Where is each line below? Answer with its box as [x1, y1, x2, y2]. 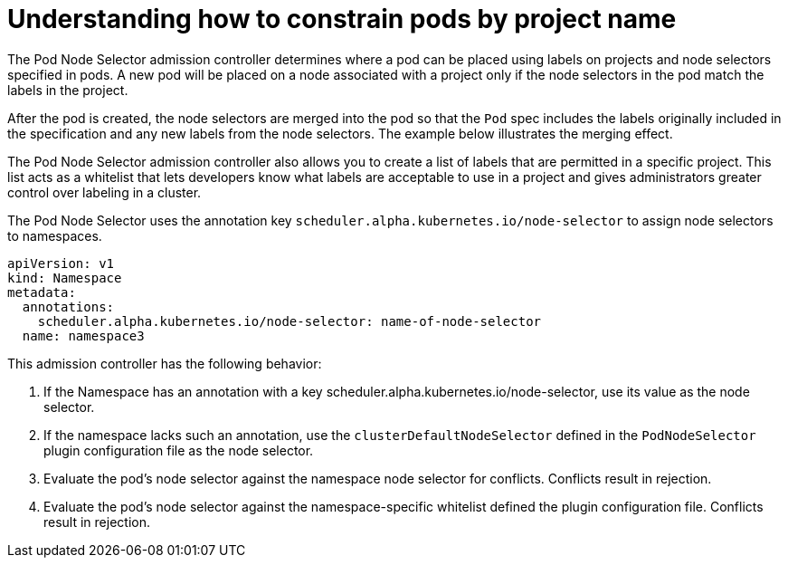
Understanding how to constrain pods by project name [7, 4, 677, 34]
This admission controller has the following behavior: [7, 355, 322, 371]
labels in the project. [7, 81, 128, 98]
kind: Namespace [7, 270, 122, 285]
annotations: [22, 299, 115, 314]
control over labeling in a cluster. [7, 184, 202, 200]
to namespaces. [7, 227, 102, 244]
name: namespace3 [22, 328, 145, 343]
